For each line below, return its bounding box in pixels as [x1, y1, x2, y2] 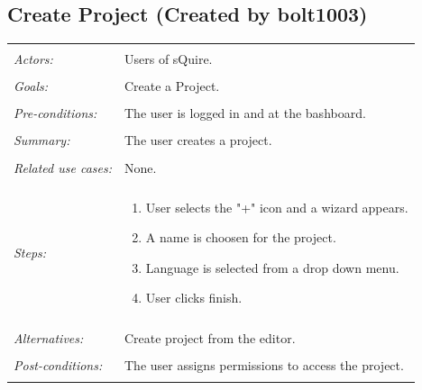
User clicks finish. [145, 288, 243, 307]
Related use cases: [14, 158, 112, 177]
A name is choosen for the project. [145, 228, 336, 247]
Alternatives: [14, 328, 84, 347]
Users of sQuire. [124, 50, 213, 68]
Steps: [14, 243, 47, 262]
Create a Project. [124, 77, 220, 95]
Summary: [14, 131, 70, 150]
